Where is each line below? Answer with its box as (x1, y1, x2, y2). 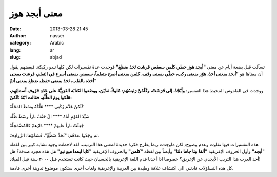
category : (9, 40, 31, 46)
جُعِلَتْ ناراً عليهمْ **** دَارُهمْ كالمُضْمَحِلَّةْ (9, 123, 84, 129)
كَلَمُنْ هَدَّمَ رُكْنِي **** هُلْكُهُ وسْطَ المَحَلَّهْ (9, 104, 84, 110)
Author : (9, 32, 27, 38)
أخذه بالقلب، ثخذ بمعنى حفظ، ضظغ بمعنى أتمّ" (9, 78, 97, 84)
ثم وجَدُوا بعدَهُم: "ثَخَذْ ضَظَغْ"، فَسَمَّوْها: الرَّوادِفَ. (9, 132, 100, 138)
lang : (9, 47, 21, 53)
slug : (9, 54, 21, 60)
